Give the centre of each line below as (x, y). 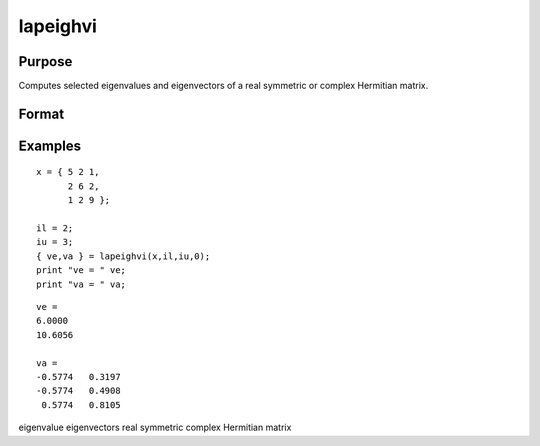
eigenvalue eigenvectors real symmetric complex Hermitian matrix (155, 427)
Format (41, 113)
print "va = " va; (81, 284)
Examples (50, 145)
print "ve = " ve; (81, 270)
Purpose (45, 61)
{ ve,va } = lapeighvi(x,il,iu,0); (123, 256)
